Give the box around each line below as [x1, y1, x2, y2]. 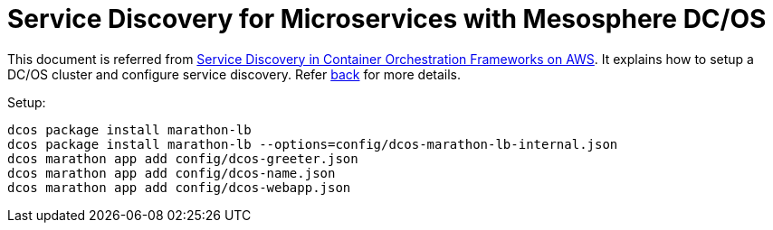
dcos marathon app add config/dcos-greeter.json [7, 151, 358, 166]
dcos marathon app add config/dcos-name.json [7, 165, 336, 180]
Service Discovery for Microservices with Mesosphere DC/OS [7, 4, 767, 34]
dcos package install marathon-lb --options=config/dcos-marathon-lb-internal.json [7, 136, 618, 152]
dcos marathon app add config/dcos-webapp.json [7, 179, 351, 195]
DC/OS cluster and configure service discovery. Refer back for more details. [7, 66, 462, 82]
